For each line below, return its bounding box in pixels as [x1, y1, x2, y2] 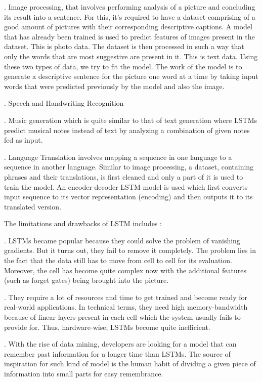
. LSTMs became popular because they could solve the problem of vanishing [4, 235, 240, 245]
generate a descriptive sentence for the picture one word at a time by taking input [4, 71, 258, 81]
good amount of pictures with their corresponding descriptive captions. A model [4, 21, 252, 32]
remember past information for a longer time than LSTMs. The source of [4, 348, 231, 359]
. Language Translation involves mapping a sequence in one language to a [4, 151, 232, 162]
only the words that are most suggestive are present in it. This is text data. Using [4, 51, 258, 61]
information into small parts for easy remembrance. [4, 368, 163, 378]
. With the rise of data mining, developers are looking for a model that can [4, 338, 237, 349]
